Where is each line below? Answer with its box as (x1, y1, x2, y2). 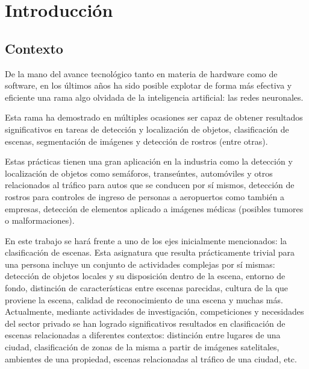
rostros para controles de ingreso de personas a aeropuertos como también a (5, 190, 284, 203)
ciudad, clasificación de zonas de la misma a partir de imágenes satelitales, (5, 341, 279, 353)
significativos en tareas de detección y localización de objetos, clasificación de (5, 122, 289, 135)
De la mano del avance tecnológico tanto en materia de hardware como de (5, 67, 278, 80)
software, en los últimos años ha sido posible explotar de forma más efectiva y (5, 79, 292, 92)
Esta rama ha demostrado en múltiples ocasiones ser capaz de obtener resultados (5, 111, 303, 124)
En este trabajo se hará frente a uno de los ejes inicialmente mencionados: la (5, 234, 287, 247)
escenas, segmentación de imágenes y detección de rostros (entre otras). (5, 134, 268, 147)
